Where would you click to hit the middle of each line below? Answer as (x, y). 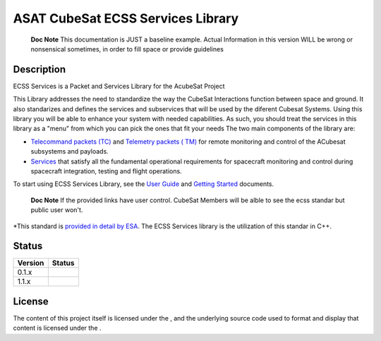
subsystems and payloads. (69, 151)
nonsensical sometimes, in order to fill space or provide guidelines (127, 49)
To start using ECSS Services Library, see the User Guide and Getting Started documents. (144, 184)
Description (40, 69)
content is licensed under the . (57, 328)
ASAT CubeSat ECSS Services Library (126, 18)
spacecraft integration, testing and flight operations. (107, 171)
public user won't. (57, 210)
